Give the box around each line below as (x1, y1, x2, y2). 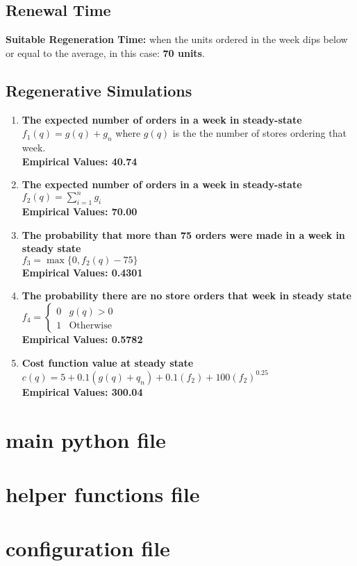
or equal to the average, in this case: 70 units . (6, 45, 205, 60)
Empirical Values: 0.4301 (22, 265, 143, 279)
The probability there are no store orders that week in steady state (22, 288, 351, 303)
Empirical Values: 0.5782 (22, 332, 143, 347)
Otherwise (69, 321, 112, 331)
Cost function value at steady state (22, 355, 194, 369)
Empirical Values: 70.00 (22, 204, 138, 219)
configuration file (6, 534, 170, 563)
